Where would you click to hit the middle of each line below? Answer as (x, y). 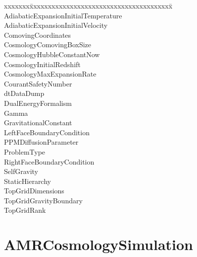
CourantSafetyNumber (38, 83)
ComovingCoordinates (38, 35)
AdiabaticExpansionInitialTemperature (63, 15)
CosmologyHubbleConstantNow (52, 54)
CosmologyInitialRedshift (42, 64)
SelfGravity (21, 171)
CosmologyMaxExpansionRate (50, 74)
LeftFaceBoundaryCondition (47, 132)
